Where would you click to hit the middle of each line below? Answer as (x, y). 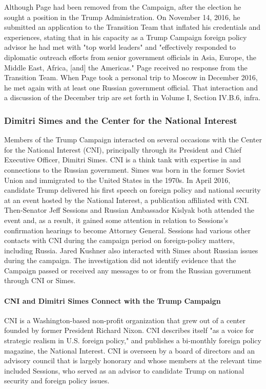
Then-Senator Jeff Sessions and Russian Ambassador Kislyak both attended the (129, 210)
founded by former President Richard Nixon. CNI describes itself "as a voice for (129, 330)
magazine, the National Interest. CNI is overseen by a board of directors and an (129, 350)
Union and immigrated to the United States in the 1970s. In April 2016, (117, 180)
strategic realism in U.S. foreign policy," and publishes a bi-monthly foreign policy (133, 340)
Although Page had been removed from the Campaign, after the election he (123, 7)
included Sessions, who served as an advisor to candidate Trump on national (124, 370)
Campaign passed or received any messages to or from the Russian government (128, 270)
